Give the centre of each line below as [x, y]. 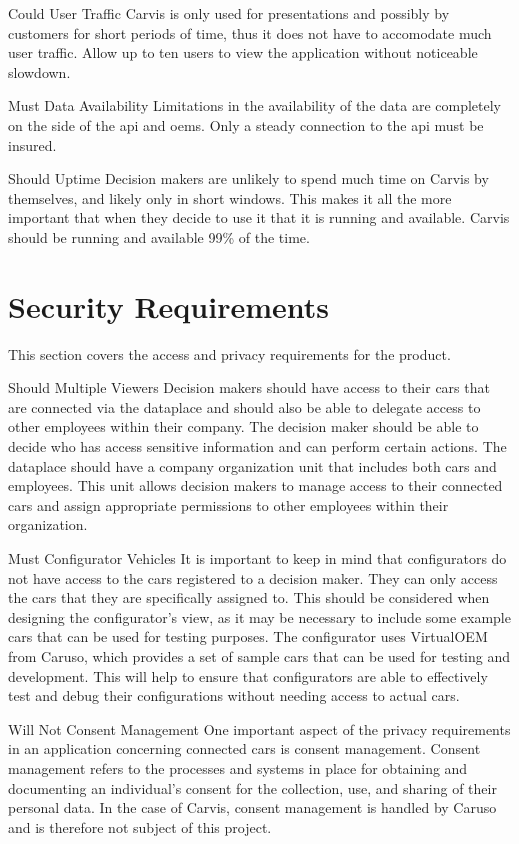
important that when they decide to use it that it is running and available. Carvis [259, 217]
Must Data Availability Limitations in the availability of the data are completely [254, 105]
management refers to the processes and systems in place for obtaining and [238, 767]
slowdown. [39, 71]
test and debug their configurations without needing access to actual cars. [234, 695]
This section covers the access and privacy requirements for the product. [229, 353]
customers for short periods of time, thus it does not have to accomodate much [250, 32]
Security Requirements [168, 305]
